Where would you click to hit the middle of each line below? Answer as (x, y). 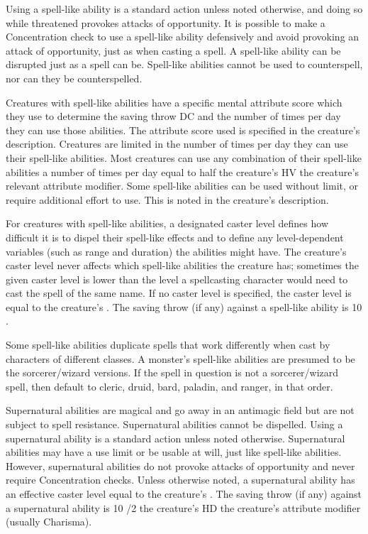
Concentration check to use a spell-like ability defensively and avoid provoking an (183, 37)
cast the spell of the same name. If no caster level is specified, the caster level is (179, 293)
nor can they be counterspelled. (74, 78)
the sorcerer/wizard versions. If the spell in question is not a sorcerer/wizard (172, 372)
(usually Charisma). (49, 522)
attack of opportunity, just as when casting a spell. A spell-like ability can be (173, 50)
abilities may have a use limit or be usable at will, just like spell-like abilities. (174, 452)
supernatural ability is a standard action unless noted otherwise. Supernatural (175, 438)
